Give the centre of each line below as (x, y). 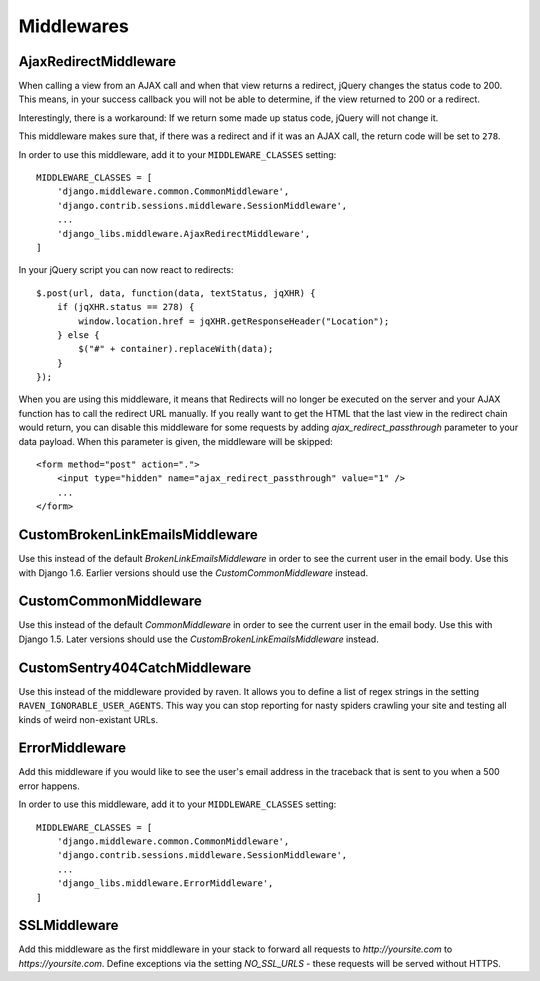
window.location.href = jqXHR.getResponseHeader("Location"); (234, 321)
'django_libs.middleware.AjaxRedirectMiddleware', (183, 233)
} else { (78, 334)
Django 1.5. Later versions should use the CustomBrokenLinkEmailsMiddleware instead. (198, 639)
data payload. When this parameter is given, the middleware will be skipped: (176, 441)
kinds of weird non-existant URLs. (88, 719)
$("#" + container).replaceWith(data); (176, 349)
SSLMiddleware (68, 925)
